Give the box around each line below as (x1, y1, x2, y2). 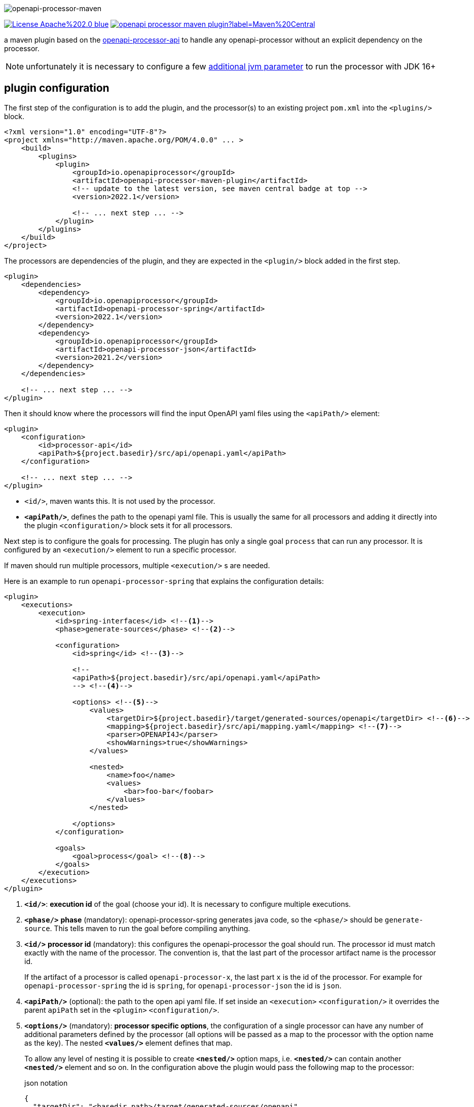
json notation (24, 1078, 68, 1087)
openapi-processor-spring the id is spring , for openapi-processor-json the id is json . (24, 981, 342, 990)
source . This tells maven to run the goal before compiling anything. (24, 924, 250, 933)
